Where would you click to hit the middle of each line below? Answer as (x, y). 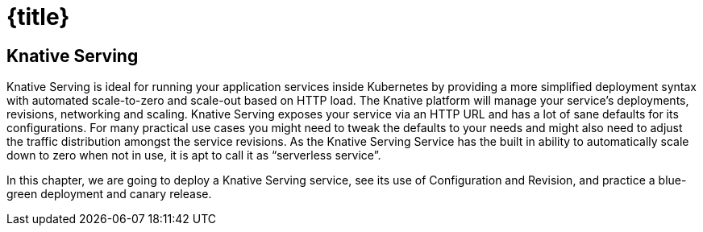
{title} (38, 17)
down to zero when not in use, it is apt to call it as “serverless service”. (194, 155)
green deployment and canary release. (109, 194)
